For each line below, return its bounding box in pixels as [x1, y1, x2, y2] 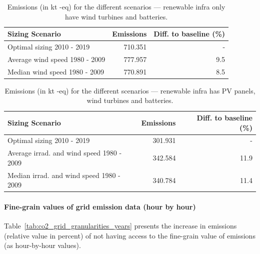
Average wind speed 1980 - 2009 [7, 53, 105, 64]
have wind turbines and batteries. [64, 11, 168, 21]
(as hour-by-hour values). [4, 240, 81, 250]
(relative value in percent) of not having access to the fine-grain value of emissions [4, 230, 255, 240]
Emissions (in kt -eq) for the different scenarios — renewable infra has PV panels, [4, 85, 255, 95]
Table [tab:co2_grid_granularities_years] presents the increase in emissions [4, 220, 237, 231]
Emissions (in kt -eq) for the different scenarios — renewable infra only [7, 1, 225, 11]
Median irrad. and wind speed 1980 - [7, 169, 120, 180]
